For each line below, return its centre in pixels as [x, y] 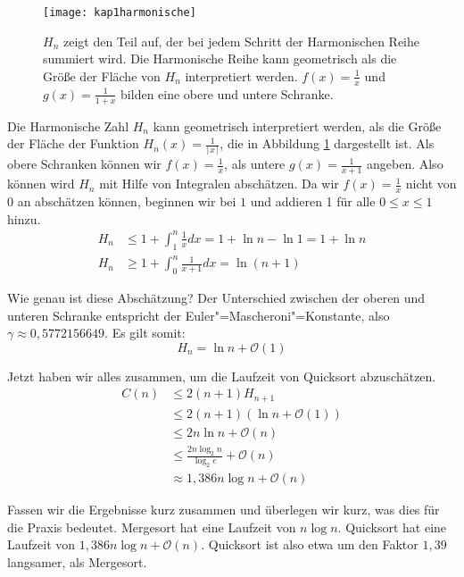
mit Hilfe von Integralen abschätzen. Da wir [219, 184]
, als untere [255, 164]
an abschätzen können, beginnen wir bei [127, 201]
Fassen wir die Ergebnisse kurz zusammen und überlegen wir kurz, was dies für [224, 509]
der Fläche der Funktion [73, 143]
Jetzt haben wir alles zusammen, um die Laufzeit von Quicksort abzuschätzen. [222, 376]
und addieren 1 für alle [313, 201]
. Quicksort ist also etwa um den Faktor [310, 544]
